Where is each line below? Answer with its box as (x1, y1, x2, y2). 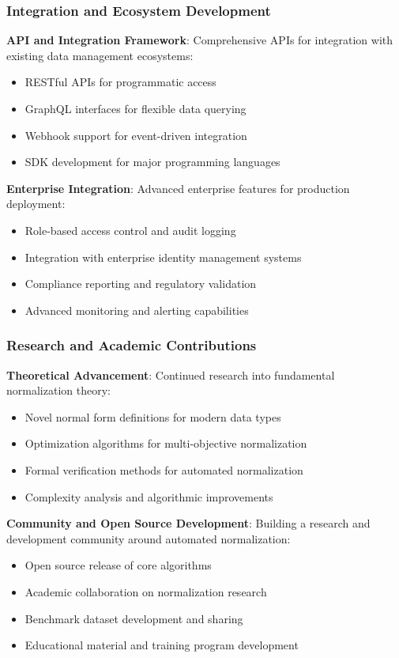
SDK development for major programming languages (24, 153, 280, 170)
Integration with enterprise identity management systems (24, 248, 302, 265)
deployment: (6, 195, 66, 212)
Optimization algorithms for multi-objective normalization (24, 435, 307, 452)
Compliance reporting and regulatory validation (24, 275, 257, 292)
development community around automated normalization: (6, 530, 291, 546)
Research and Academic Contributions (6, 335, 257, 355)
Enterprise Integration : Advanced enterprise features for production (6, 180, 350, 196)
